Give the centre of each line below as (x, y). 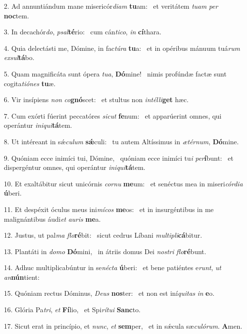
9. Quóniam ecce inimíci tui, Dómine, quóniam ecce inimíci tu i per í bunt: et (119, 158)
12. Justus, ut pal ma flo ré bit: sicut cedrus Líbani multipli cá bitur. (103, 235)
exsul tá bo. (19, 57)
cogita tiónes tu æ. (30, 83)
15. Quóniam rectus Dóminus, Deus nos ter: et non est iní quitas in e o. (109, 293)
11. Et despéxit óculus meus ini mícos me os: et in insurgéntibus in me (109, 209)
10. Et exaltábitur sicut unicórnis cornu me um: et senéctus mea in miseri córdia (123, 183)
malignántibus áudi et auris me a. (52, 219)
